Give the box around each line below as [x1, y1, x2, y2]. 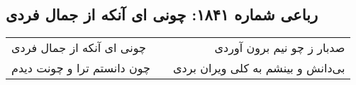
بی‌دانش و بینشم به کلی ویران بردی [172, 60, 345, 77]
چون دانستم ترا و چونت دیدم [11, 60, 150, 77]
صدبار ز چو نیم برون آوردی [214, 39, 345, 56]
